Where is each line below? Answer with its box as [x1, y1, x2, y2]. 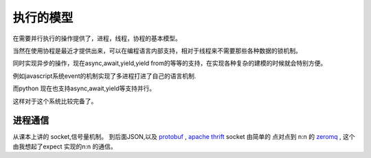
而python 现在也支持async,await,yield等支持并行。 [12, 84, 156, 92]
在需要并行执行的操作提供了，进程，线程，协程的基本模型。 [12, 34, 181, 42]
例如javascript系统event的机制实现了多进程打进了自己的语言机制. [12, 72, 196, 80]
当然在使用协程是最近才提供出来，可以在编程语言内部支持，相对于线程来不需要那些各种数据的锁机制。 [12, 47, 302, 55]
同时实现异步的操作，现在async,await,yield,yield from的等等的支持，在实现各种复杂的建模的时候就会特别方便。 [12, 59, 327, 68]
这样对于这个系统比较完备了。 [12, 96, 98, 105]
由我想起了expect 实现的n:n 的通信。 [12, 142, 117, 150]
